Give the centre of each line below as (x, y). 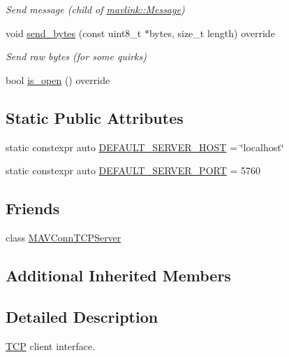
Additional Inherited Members (118, 275)
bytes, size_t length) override (212, 33)
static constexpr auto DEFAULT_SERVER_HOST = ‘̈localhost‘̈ (145, 147)
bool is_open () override (58, 79)
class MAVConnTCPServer (64, 237)
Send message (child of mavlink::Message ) (95, 9)
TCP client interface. (51, 345)
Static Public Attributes (95, 117)
